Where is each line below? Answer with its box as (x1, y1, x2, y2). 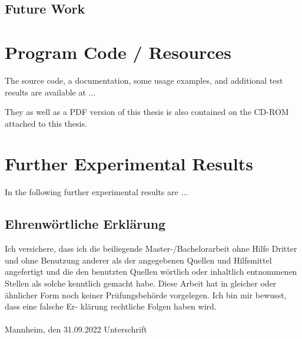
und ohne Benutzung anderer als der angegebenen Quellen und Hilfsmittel (5, 254, 272, 266)
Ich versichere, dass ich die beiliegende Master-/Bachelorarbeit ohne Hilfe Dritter (5, 242, 297, 255)
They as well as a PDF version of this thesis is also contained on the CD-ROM (5, 106, 289, 118)
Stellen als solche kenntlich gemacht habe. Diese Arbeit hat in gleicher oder (5, 277, 277, 289)
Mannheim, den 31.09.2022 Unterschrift (5, 323, 147, 335)
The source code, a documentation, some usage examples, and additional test (5, 74, 283, 86)
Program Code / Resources (5, 40, 232, 64)
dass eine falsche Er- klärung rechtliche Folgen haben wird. (5, 300, 217, 312)
